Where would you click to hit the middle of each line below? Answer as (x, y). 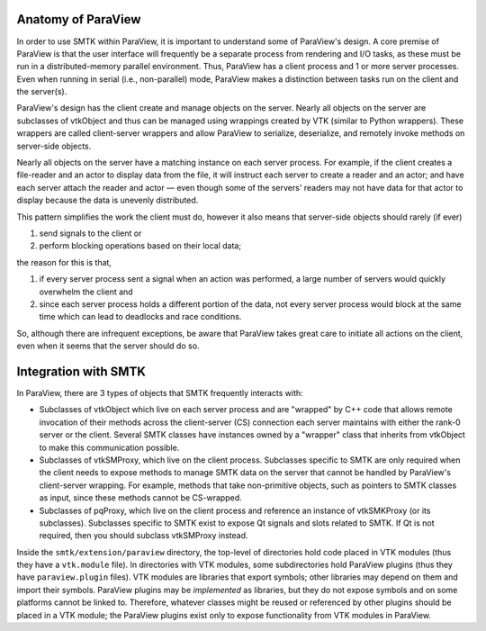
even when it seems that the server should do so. (108, 346)
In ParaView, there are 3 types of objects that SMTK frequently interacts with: (160, 393)
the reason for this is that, (64, 262)
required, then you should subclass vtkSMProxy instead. (144, 536)
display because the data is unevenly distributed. (108, 200)
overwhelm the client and (86, 292)
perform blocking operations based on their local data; (140, 246)
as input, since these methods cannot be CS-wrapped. (140, 498)
